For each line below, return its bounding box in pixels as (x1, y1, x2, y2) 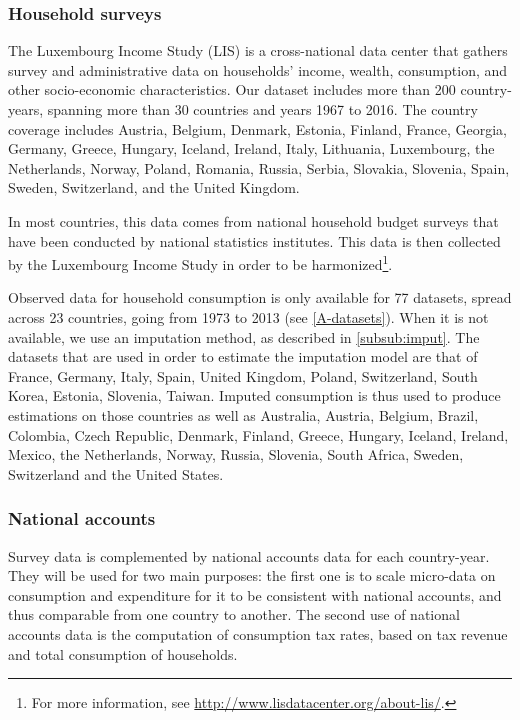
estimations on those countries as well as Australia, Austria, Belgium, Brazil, (8, 404, 479, 425)
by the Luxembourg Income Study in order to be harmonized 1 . (8, 251, 393, 274)
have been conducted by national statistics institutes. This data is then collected (8, 230, 501, 251)
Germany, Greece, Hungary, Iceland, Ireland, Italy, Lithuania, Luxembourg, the (8, 138, 495, 159)
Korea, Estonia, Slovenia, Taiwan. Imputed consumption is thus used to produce (8, 385, 501, 406)
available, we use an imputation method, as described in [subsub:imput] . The (8, 326, 480, 347)
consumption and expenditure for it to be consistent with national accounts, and (8, 584, 502, 605)
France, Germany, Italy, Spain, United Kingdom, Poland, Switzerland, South (8, 365, 478, 386)
